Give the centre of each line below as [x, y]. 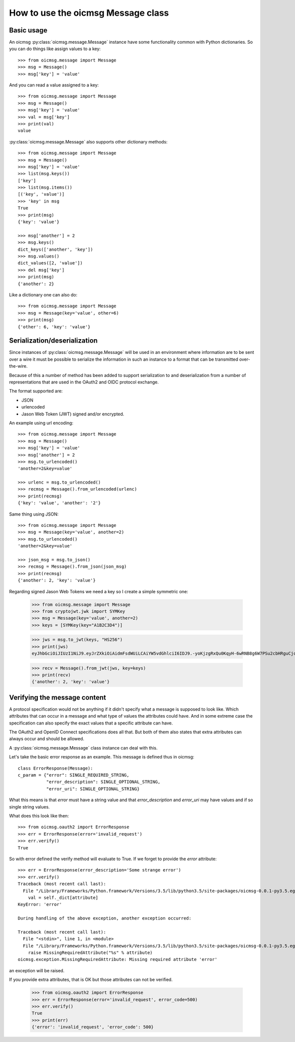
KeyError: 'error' [40, 905]
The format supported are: [36, 391]
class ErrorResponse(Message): [56, 768]
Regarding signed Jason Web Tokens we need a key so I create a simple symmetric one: [99, 591]
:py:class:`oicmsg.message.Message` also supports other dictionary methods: [88, 142]
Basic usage [28, 30]
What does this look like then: [39, 815]
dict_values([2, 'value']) [50, 263]
